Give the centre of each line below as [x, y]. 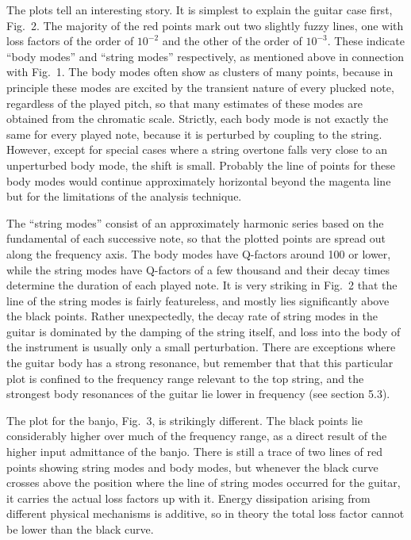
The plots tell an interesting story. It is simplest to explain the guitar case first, [200, 10]
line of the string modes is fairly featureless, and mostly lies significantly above [198, 300]
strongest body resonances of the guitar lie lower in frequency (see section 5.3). [198, 394]
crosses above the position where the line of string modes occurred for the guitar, [204, 483]
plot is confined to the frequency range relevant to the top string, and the [185, 378]
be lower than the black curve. [80, 529]
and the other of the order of [232, 41]
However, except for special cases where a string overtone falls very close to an [197, 149]
